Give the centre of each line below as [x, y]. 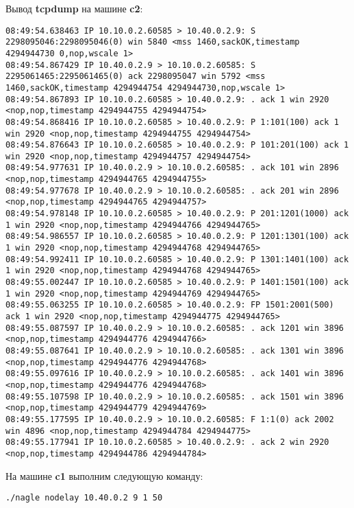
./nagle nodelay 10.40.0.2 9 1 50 [84, 498]
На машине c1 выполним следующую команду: [104, 475]
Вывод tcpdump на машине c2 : [74, 8]
